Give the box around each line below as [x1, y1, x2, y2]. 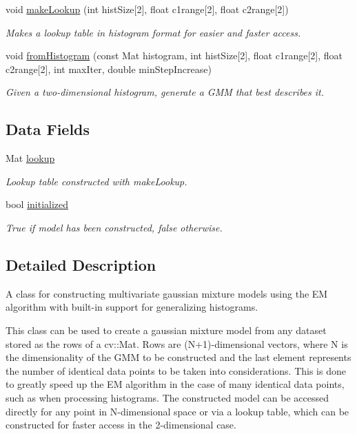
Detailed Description [6, 254, 156, 275]
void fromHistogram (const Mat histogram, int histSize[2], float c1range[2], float [6, 48, 343, 63]
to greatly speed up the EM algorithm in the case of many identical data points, [6, 377, 345, 391]
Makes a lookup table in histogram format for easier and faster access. [6, 25, 301, 39]
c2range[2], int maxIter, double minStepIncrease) [6, 61, 212, 76]
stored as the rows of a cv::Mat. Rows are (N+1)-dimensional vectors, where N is [6, 336, 348, 351]
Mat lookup [6, 151, 55, 165]
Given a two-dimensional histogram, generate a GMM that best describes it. [6, 85, 325, 99]
